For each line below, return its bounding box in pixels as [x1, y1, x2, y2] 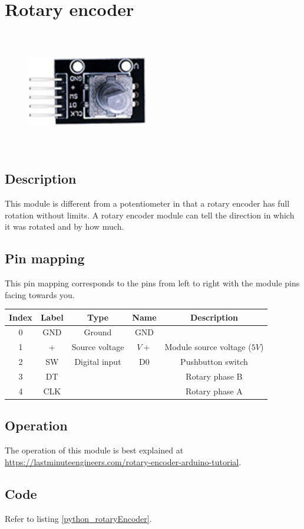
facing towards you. [5, 288, 75, 301]
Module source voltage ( [164, 341, 252, 353]
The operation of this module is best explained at [5, 444, 184, 456]
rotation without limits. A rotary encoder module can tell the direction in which [5, 208, 295, 221]
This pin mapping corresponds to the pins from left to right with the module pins [5, 276, 300, 289]
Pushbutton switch [180, 355, 248, 368]
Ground [84, 326, 112, 338]
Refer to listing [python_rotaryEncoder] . [5, 512, 152, 524]
